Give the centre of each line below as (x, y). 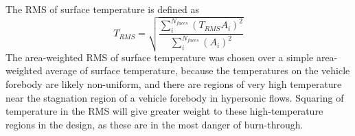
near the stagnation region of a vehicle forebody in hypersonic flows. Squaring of (175, 97)
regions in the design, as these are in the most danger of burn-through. (154, 124)
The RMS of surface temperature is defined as (103, 9)
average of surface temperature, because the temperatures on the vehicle (198, 70)
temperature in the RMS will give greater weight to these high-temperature (164, 111)
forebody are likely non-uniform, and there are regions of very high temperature (174, 83)
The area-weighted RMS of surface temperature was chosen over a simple (160, 57)
